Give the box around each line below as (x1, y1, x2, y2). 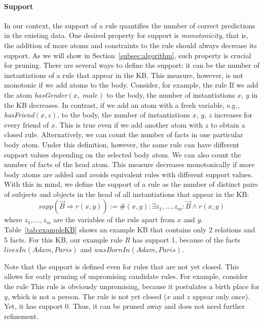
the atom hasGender (4, 89, 67, 100)
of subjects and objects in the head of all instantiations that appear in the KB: (4, 188, 249, 199)
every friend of (4, 119, 49, 130)
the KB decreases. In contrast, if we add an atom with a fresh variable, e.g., (4, 99, 240, 110)
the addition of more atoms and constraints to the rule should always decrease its (4, 39, 257, 50)
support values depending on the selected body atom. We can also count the (4, 149, 241, 159)
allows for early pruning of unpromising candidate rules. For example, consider (4, 271, 248, 281)
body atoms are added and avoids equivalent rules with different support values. (4, 169, 253, 179)
